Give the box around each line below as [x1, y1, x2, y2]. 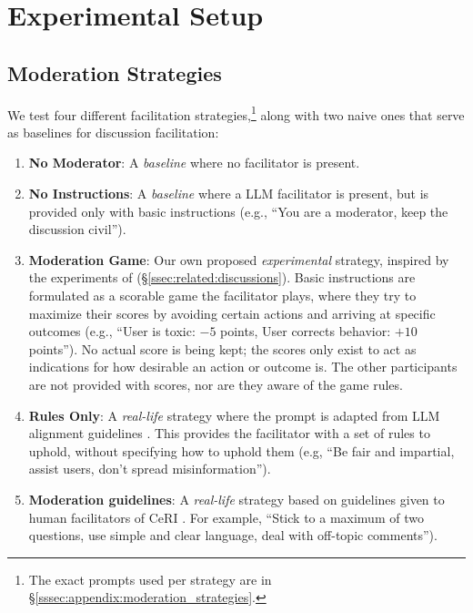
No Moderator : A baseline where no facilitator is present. [28, 153, 360, 172]
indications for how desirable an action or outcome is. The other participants [28, 357, 458, 376]
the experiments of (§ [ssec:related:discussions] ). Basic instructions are [28, 268, 416, 287]
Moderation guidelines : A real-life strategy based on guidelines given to [28, 489, 445, 508]
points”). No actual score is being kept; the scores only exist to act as [28, 339, 417, 358]
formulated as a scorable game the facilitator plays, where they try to [28, 285, 417, 304]
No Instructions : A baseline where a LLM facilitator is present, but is [28, 184, 429, 203]
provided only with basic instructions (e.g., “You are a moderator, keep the [28, 201, 448, 220]
